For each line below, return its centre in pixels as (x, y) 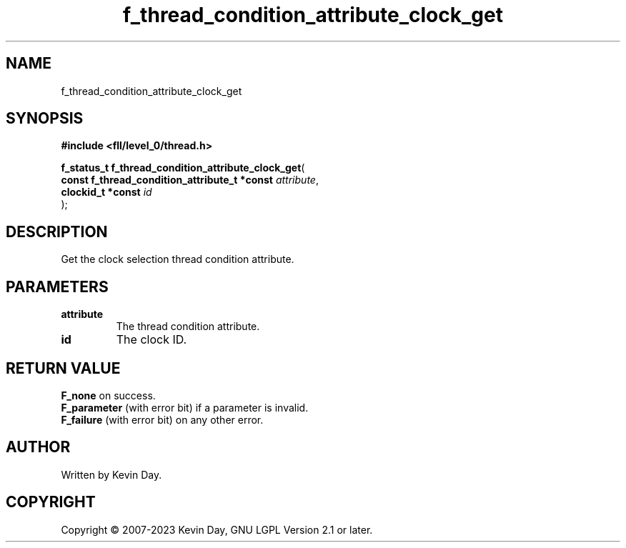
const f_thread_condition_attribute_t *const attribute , (190, 180)
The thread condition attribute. (188, 327)
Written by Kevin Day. (111, 474)
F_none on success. (108, 395)
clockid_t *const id (106, 192)
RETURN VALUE (63, 368)
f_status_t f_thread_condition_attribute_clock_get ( (183, 168)
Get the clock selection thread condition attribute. (178, 259)
